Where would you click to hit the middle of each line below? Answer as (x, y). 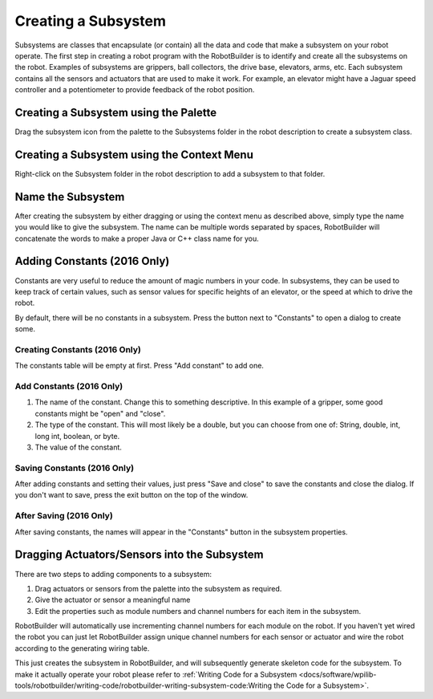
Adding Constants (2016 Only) (92, 261)
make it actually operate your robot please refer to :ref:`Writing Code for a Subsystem (156, 674)
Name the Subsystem (70, 197)
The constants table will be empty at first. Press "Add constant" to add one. (140, 366)
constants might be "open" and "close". (100, 413)
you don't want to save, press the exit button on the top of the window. (132, 495)
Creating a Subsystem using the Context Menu (134, 154)
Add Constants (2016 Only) (69, 386)
